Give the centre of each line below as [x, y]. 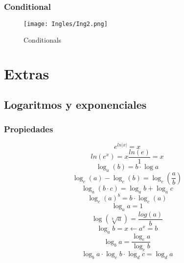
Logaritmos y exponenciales [75, 105]
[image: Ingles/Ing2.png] [66, 24]
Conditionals [43, 39]
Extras [27, 73]
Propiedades [29, 129]
